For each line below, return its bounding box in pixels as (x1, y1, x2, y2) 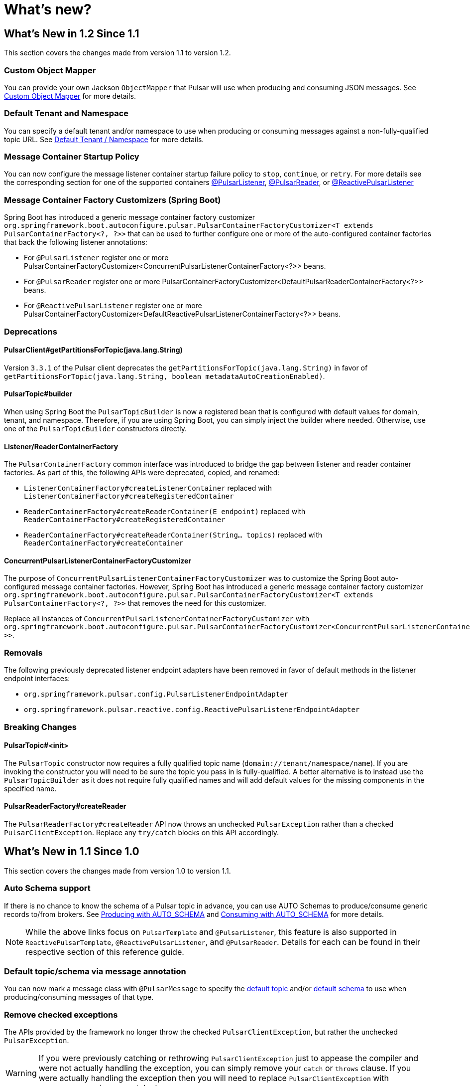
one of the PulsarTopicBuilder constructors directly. (4, 424, 187, 433)
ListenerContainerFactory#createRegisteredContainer (24, 492, 234, 501)
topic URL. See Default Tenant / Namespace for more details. (4, 135, 204, 144)
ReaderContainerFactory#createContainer (24, 539, 184, 547)
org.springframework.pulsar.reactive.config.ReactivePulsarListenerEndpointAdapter (24, 706, 360, 714)
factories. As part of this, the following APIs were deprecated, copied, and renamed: (4, 468, 280, 477)
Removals (4, 647, 43, 658)
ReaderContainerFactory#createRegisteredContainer (24, 516, 226, 524)
